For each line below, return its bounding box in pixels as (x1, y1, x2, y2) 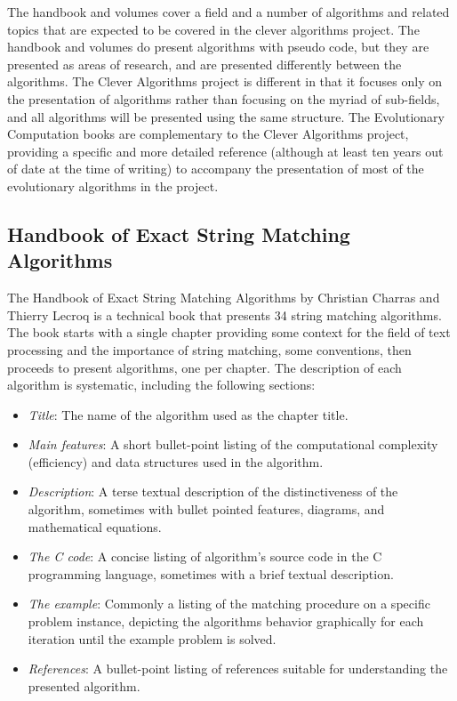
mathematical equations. (28, 517, 162, 536)
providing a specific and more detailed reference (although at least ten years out (7, 141, 444, 160)
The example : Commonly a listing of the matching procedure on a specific (28, 594, 430, 613)
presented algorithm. (28, 676, 140, 695)
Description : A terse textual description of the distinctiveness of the (28, 482, 398, 501)
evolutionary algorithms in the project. (7, 176, 219, 195)
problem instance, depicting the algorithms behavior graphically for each (28, 612, 424, 631)
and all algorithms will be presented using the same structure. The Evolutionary (7, 107, 445, 125)
